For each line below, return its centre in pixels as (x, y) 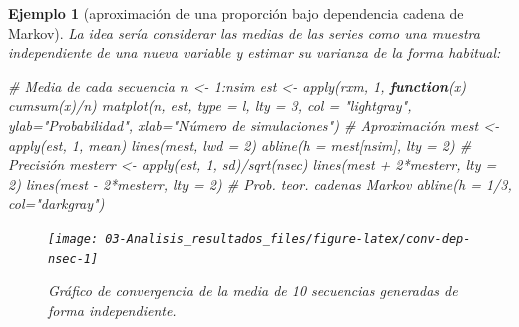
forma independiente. (112, 309)
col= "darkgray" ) (56, 203)
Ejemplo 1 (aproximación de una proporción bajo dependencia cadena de (236, 13)
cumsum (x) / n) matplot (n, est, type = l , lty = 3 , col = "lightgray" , (210, 105)
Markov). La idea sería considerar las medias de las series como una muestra (244, 32)
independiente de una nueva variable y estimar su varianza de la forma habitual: (254, 52)
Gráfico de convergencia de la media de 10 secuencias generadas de (253, 290)
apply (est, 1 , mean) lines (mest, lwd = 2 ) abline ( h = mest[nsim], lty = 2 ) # (240, 144)
